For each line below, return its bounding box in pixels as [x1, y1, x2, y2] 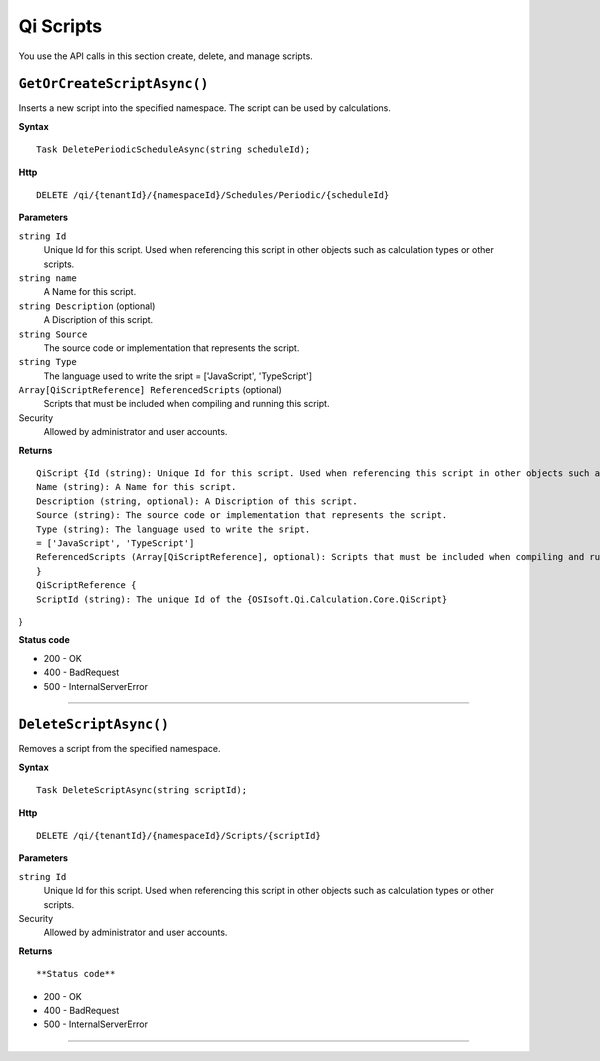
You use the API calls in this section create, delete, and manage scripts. [18, 50, 314, 62]
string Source [18, 328, 88, 340]
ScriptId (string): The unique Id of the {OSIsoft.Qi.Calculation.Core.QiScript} [36, 593, 448, 605]
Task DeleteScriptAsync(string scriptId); [36, 785, 248, 796]
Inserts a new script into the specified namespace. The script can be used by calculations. [18, 102, 392, 114]
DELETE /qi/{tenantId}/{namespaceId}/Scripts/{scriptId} [36, 830, 322, 841]
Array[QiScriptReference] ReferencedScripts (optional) [18, 384, 282, 396]
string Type [18, 356, 77, 368]
